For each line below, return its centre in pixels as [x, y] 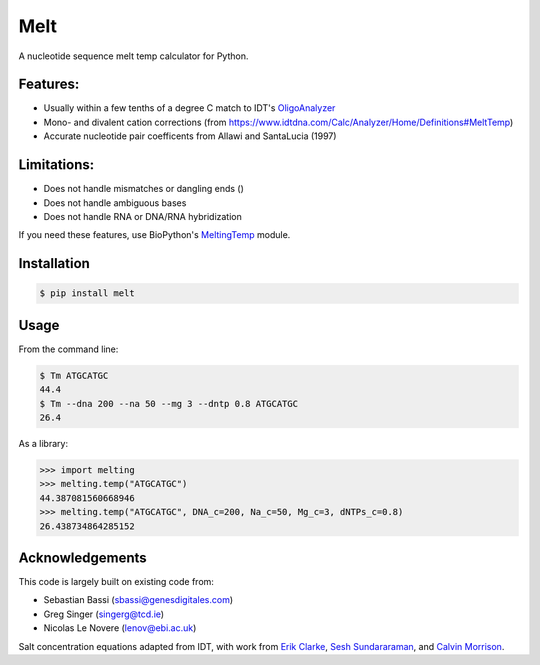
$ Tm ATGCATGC [74, 375]
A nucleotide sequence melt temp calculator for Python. [133, 56]
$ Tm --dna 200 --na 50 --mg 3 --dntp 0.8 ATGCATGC [169, 403]
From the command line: [68, 349]
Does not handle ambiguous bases [115, 202]
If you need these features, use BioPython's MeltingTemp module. [154, 235]
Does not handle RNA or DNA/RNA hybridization [142, 216]
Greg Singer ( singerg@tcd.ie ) [104, 614]
